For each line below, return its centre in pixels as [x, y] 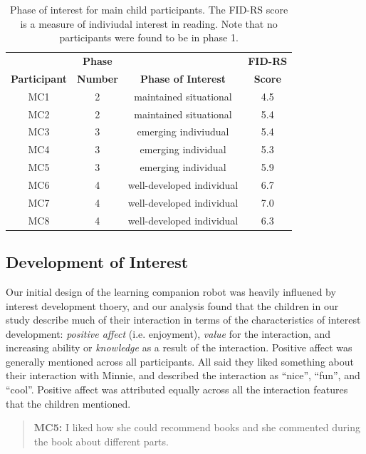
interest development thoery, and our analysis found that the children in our [172, 305]
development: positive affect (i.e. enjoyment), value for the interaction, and [168, 333]
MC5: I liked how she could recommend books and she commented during [197, 427]
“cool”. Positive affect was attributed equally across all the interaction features [177, 389]
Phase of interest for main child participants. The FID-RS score [149, 9]
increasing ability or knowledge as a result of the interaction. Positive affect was [179, 347]
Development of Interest [97, 262]
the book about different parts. [101, 441]
